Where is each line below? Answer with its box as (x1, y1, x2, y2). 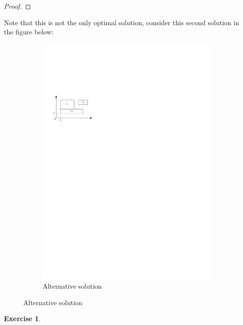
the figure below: (4, 27, 53, 37)
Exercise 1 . (4, 313, 41, 324)
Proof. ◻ (4, 1, 31, 11)
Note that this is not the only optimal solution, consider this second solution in (4, 17, 240, 27)
